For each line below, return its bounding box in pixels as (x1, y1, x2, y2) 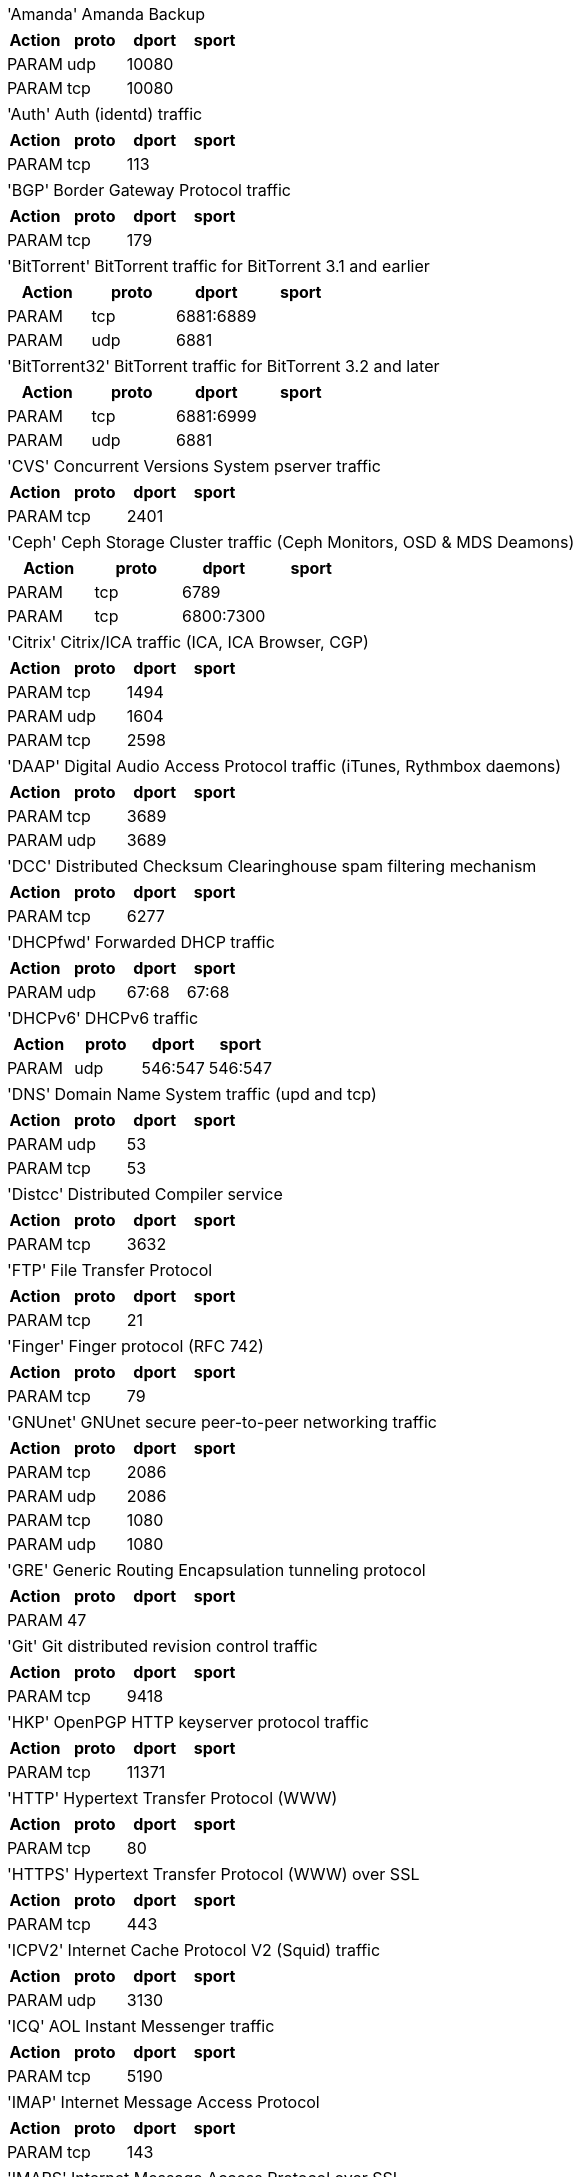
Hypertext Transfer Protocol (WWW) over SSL (73, 1864, 420, 1884)
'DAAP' (7, 756, 61, 776)
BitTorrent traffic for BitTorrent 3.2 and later (114, 356, 440, 376)
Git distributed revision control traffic (41, 1636, 318, 1656)
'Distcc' (7, 1184, 64, 1204)
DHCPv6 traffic (84, 1008, 199, 1028)
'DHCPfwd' (7, 932, 91, 952)
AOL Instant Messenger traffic (48, 2016, 275, 2036)
